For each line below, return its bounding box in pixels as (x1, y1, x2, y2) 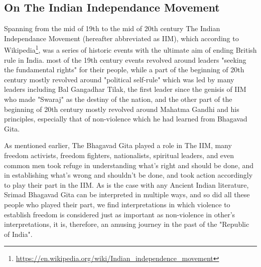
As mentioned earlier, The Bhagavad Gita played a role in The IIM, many (4, 140, 232, 151)
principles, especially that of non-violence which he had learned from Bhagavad (4, 113, 247, 124)
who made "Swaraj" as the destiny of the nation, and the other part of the (4, 94, 232, 104)
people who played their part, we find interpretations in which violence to (4, 199, 230, 209)
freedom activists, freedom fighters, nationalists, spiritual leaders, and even (4, 150, 234, 160)
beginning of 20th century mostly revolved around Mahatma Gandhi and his (4, 103, 239, 114)
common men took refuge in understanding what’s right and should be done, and (4, 160, 254, 170)
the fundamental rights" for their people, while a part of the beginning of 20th (4, 64, 244, 75)
